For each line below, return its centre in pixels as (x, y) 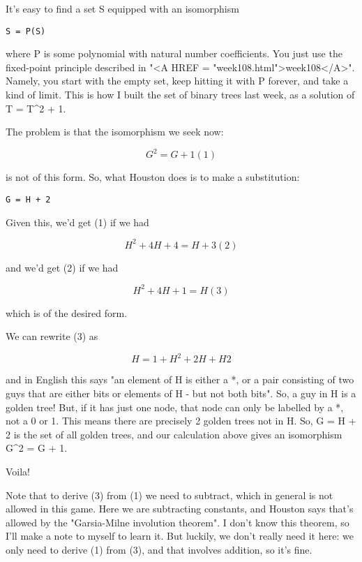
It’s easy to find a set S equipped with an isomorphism (122, 8)
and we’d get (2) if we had (62, 267)
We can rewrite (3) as (52, 336)
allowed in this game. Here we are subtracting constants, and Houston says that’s (180, 509)
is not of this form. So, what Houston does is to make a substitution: (153, 177)
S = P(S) (26, 31)
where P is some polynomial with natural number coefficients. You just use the (174, 53)
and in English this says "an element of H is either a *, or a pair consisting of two (180, 379)
